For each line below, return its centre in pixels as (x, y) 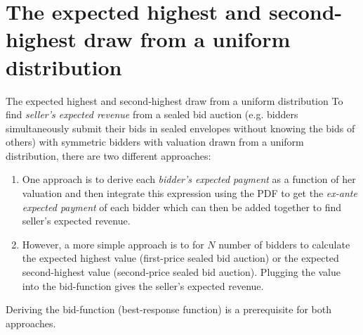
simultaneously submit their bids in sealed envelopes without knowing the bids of (180, 128)
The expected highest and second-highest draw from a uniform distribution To (174, 100)
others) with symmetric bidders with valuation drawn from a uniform (155, 142)
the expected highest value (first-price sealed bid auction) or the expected (180, 258)
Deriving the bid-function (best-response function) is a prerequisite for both (169, 309)
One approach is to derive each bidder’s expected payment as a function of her (189, 179)
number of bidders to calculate (284, 244)
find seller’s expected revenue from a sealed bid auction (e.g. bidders (152, 114)
